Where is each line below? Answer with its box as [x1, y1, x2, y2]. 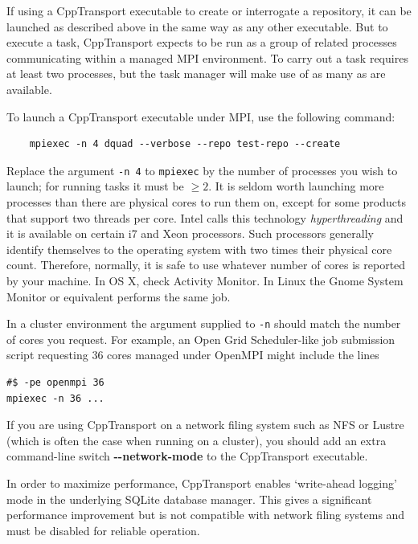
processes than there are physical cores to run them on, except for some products [6, 194, 406, 210]
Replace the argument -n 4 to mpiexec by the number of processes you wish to [6, 162, 398, 178]
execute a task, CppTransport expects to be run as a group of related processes [6, 34, 397, 51]
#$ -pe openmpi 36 [6, 377, 104, 388]
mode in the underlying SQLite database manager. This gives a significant [6, 490, 372, 507]
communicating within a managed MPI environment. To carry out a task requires [6, 49, 408, 66]
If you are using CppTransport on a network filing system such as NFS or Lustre [6, 416, 404, 433]
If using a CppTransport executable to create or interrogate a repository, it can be [6, 2, 412, 18]
